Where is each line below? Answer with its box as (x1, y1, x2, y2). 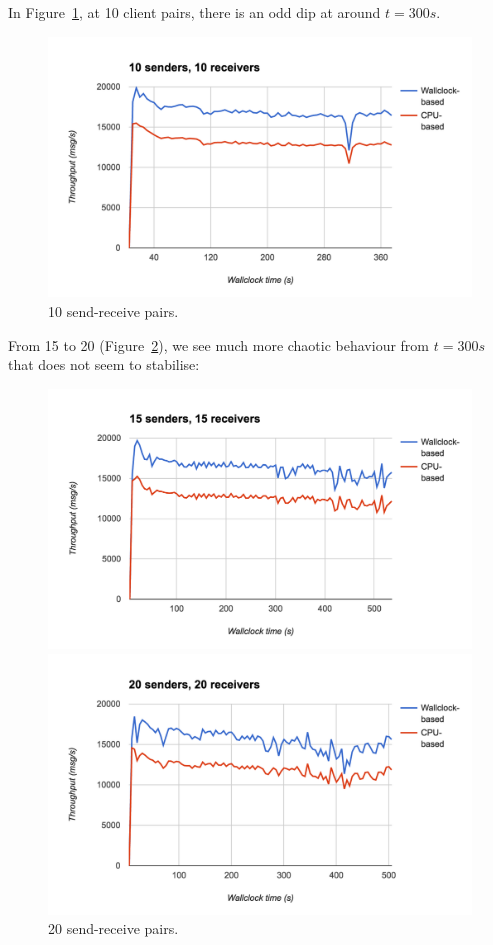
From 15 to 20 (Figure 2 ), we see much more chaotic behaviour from (8, 334, 430, 355)
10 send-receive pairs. (48, 301, 179, 322)
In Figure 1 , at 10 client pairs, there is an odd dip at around (8, 2, 381, 22)
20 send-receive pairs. (48, 918, 179, 939)
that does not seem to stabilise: (8, 354, 200, 375)
